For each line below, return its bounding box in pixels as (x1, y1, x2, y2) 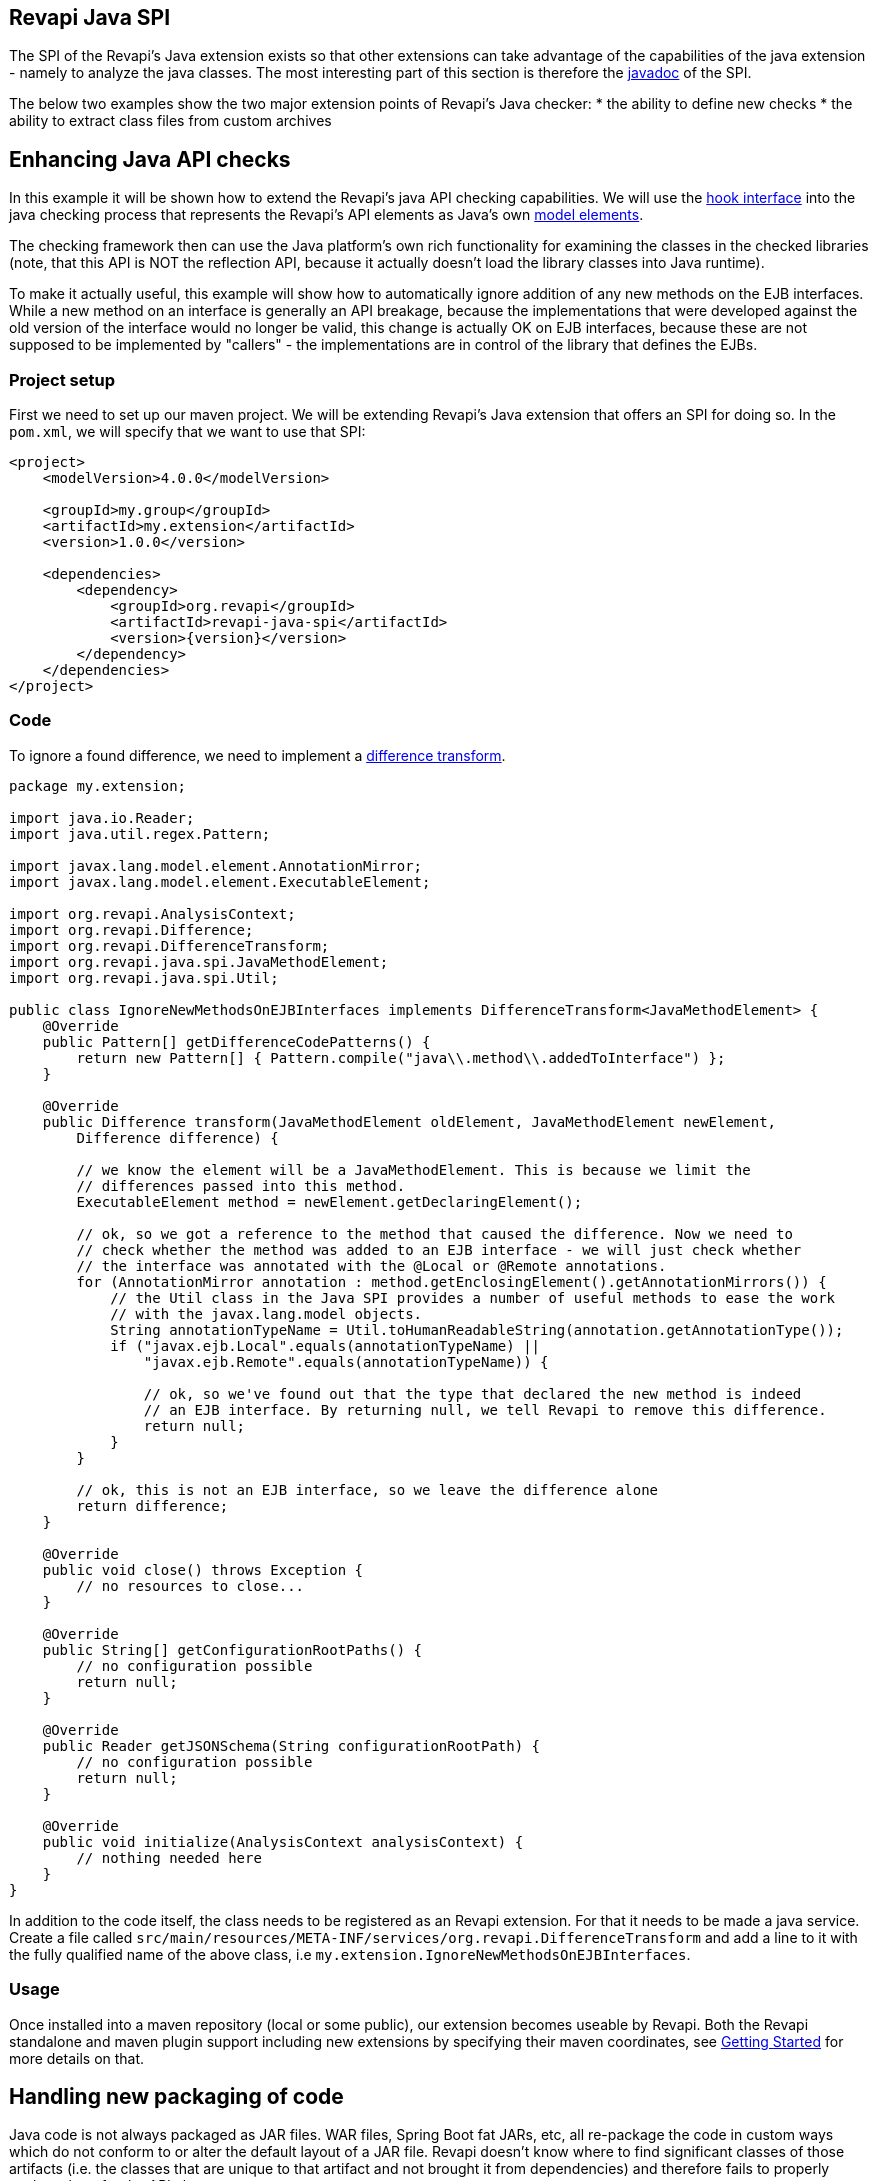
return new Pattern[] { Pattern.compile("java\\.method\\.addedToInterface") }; (76, 1049, 726, 1066)
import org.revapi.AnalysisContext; (9, 905, 296, 922)
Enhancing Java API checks (9, 146, 291, 172)
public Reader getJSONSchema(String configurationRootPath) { (42, 1737, 541, 1754)
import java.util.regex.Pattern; (9, 825, 271, 842)
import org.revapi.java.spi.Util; (9, 969, 279, 986)
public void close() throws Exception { (42, 1561, 364, 1578)
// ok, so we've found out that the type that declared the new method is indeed (143, 1385, 802, 1402)
